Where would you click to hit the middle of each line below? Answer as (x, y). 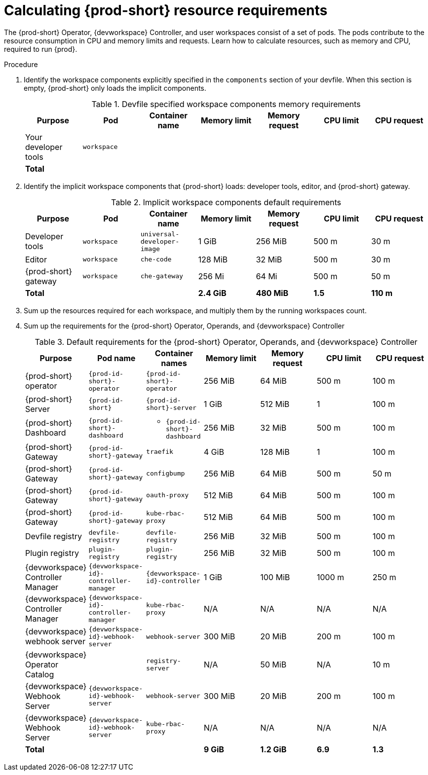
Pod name (117, 358)
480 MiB (272, 293)
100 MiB (275, 577)
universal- (160, 234)
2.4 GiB (212, 293)
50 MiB (273, 664)
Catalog (40, 674)
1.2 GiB (273, 749)
